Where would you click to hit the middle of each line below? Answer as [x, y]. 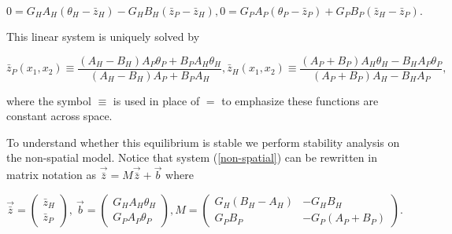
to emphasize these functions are [300, 100]
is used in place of [156, 100]
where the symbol [49, 100]
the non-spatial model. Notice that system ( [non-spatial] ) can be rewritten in [192, 157]
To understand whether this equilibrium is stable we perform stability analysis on [203, 142]
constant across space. [59, 116]
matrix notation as [52, 175]
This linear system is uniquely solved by [103, 36]
